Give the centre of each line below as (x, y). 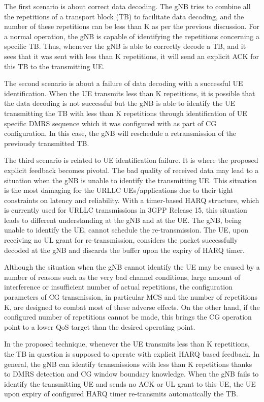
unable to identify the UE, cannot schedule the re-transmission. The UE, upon (126, 230)
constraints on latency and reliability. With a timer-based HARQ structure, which (132, 200)
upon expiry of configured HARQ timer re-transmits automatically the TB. (121, 394)
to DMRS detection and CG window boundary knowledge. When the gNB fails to (131, 374)
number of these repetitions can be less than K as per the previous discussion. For (132, 26)
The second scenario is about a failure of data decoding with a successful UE (124, 83)
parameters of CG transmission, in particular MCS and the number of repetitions (131, 297)
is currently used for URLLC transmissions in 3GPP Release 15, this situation (126, 210)
